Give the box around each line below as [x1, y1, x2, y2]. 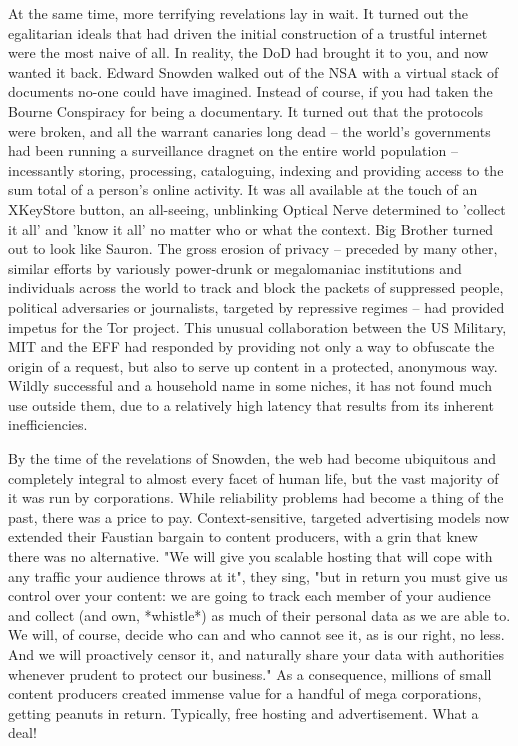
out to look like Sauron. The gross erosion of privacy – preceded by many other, [8, 238, 498, 259]
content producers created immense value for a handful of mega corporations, [8, 683, 482, 704]
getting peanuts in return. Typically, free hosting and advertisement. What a [8, 702, 479, 723]
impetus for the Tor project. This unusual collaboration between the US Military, [8, 316, 507, 337]
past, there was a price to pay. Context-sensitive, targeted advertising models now [8, 506, 510, 527]
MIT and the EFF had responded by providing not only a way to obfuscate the [8, 336, 495, 357]
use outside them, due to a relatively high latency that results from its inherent [8, 394, 494, 415]
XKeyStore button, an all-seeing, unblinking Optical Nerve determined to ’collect [8, 198, 506, 219]
